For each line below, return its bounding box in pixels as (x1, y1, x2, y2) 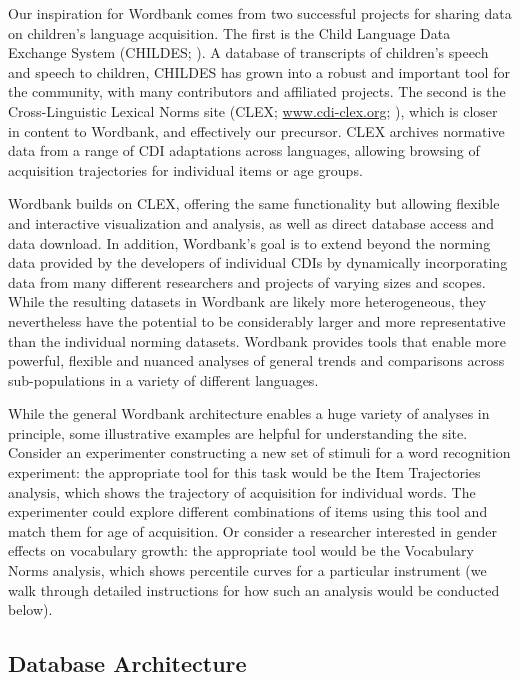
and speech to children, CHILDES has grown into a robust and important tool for (8, 61, 510, 82)
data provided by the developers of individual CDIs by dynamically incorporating (8, 252, 508, 273)
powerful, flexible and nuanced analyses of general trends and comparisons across (8, 350, 505, 371)
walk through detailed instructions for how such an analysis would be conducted (8, 579, 500, 600)
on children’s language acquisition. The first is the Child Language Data (8, 22, 451, 43)
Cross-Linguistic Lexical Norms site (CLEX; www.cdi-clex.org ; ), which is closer (8, 100, 498, 121)
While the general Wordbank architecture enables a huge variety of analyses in (8, 403, 490, 424)
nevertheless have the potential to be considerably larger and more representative (8, 310, 506, 331)
